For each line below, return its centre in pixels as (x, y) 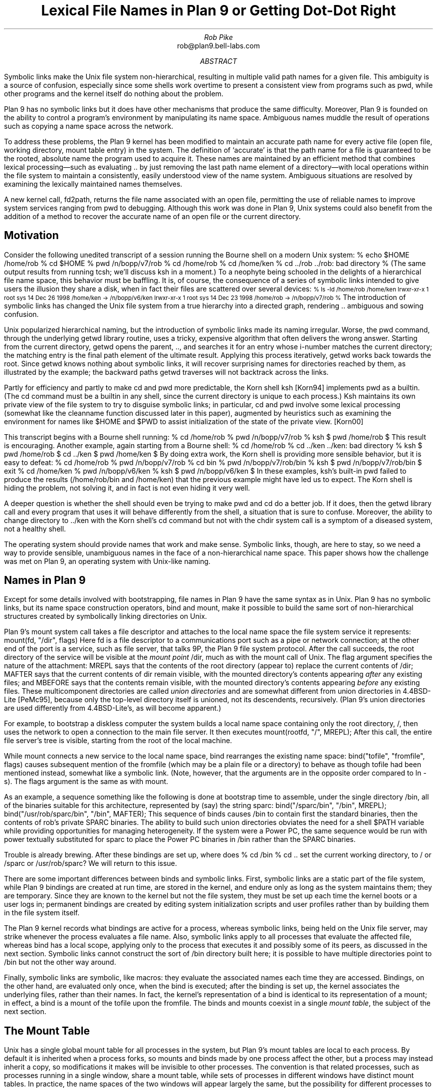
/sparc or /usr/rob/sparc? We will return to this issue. (91, 863)
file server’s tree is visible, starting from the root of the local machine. (118, 741)
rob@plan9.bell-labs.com (218, 45)
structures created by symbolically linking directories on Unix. (106, 616)
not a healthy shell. (35, 529)
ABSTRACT (218, 61)
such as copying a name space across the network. (89, 126)
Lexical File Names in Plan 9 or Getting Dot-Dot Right (218, 10)
